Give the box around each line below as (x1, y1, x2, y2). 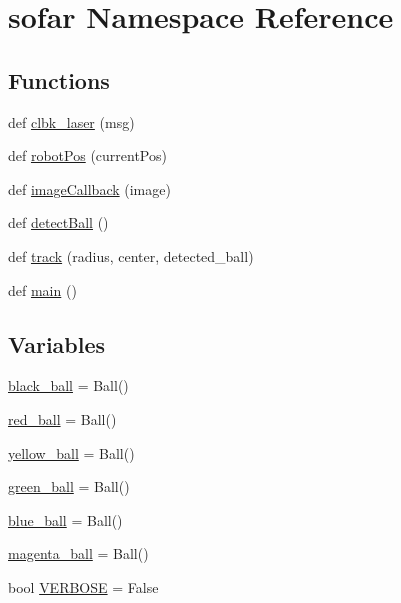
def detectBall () (8, 212, 109, 233)
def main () (8, 279, 77, 300)
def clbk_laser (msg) (8, 111, 135, 132)
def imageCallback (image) (8, 178, 171, 199)
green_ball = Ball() (8, 476, 130, 497)
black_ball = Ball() (8, 375, 129, 396)
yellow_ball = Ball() (8, 442, 135, 463)
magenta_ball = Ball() (8, 543, 149, 564)
